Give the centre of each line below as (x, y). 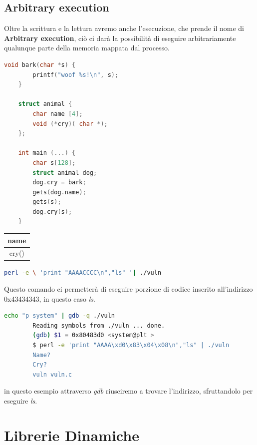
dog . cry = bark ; (59, 183)
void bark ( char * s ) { (40, 65)
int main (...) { (47, 153)
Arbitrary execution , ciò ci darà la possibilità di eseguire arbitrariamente (120, 38)
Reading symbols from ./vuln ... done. (99, 325)
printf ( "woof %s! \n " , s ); (76, 75)
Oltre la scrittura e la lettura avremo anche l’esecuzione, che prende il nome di (124, 28)
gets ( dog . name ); (59, 192)
